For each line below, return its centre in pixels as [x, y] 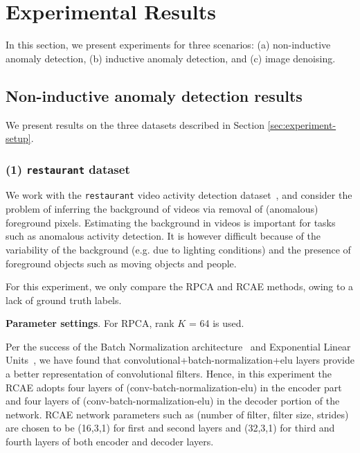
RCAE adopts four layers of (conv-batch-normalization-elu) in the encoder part [174, 387]
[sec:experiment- [302, 124]
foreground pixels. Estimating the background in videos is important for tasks [171, 222]
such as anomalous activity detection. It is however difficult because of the [163, 236]
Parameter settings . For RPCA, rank [90, 323]
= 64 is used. [216, 323]
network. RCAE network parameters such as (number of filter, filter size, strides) [177, 414]
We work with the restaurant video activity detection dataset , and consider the [179, 195]
